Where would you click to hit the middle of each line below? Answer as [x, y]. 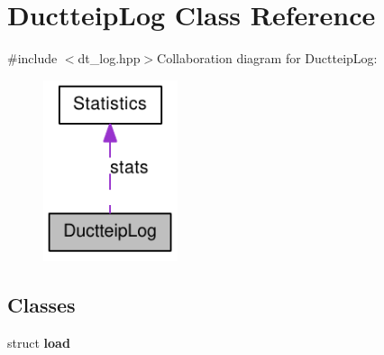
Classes [41, 304]
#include [32, 58]
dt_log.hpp [109, 58]
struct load [39, 342]
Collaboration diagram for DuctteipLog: [267, 58]
